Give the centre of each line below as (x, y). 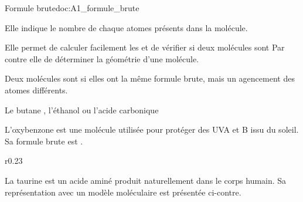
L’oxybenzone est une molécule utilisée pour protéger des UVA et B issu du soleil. (152, 129)
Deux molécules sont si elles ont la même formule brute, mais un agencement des (150, 78)
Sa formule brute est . (44, 141)
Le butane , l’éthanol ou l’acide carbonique (82, 110)
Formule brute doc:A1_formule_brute (72, 8)
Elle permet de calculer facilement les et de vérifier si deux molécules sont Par (145, 47)
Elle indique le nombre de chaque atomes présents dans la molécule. (126, 27)
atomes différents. (36, 90)
